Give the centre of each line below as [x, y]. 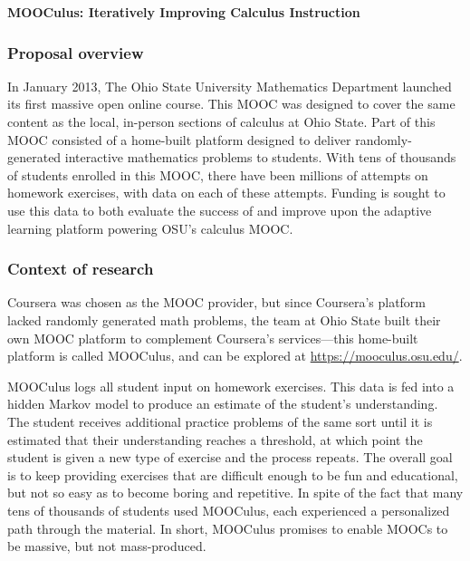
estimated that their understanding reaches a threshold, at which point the [215, 439]
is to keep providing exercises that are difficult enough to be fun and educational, [233, 474]
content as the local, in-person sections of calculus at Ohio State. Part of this [221, 121]
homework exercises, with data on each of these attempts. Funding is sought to [226, 193]
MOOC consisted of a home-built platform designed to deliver [179, 139]
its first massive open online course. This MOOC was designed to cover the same [231, 104]
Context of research [81, 269]
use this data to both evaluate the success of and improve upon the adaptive [220, 210]
